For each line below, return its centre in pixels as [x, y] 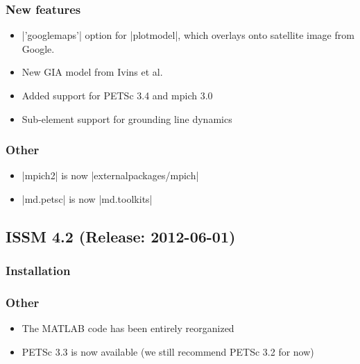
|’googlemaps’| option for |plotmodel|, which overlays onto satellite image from [188, 35]
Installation [38, 271]
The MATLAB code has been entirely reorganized [128, 328]
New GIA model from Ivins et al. [92, 72]
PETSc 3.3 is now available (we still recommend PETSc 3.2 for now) [168, 352]
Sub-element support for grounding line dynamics [127, 118]
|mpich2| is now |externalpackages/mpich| [110, 175]
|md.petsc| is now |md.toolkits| [87, 199]
